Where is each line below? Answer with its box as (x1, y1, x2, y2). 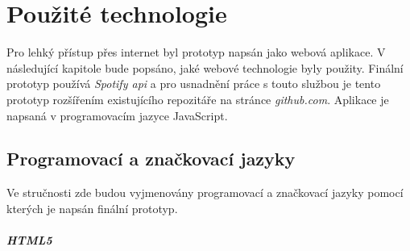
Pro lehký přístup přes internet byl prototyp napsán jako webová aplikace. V (6, 44, 386, 61)
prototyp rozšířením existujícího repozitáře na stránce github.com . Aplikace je (6, 90, 389, 107)
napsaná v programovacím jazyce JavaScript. (6, 107, 228, 123)
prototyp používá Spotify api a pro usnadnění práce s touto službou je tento (6, 75, 381, 92)
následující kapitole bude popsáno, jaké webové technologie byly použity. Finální (6, 59, 404, 76)
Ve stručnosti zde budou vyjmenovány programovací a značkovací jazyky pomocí (6, 184, 404, 201)
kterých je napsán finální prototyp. (6, 199, 178, 216)
